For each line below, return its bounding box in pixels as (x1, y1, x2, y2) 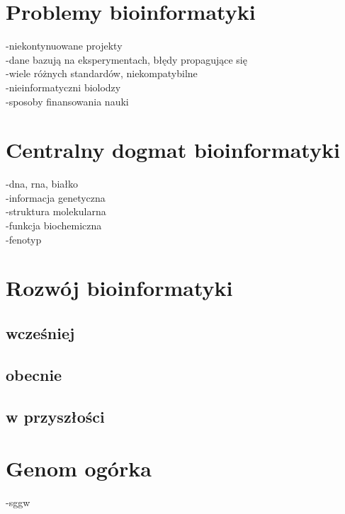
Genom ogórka (6, 454, 152, 483)
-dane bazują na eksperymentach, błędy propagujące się (6, 52, 247, 67)
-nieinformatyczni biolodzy (6, 79, 121, 94)
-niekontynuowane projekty (6, 38, 123, 53)
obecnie (6, 363, 62, 385)
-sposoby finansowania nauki (6, 93, 129, 108)
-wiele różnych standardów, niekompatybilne (6, 66, 198, 81)
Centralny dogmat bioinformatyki (6, 135, 340, 164)
